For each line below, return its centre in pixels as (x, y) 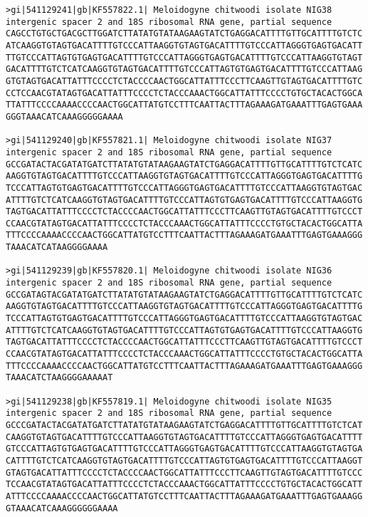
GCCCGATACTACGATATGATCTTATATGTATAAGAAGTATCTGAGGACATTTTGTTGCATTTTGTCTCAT (184, 425)
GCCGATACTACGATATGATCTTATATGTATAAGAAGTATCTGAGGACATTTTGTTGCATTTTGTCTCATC (184, 164)
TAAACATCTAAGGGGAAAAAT (59, 378)
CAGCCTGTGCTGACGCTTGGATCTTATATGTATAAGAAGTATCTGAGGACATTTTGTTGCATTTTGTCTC (184, 34)
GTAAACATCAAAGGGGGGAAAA (62, 508)
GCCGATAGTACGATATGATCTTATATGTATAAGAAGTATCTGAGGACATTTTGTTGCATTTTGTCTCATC (184, 294)
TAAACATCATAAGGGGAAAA (57, 247)
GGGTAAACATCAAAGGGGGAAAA (64, 116)
